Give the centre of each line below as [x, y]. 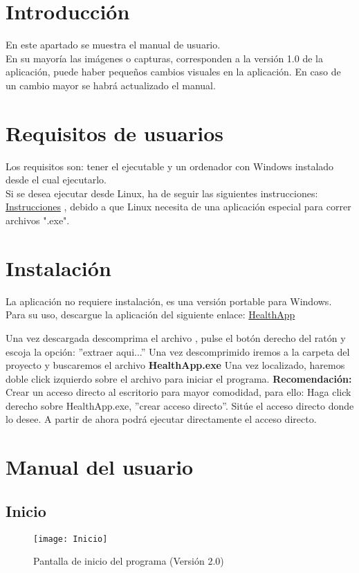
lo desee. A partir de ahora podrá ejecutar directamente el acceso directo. [161, 419]
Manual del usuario [100, 467]
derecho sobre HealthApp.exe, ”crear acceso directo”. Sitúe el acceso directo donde [180, 405]
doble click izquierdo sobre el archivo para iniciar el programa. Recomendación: [179, 378]
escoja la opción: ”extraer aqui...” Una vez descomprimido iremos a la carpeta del [178, 351]
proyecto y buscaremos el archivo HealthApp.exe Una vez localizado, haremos [175, 365]
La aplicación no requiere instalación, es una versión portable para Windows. [169, 301]
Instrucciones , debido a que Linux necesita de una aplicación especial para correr [178, 207]
